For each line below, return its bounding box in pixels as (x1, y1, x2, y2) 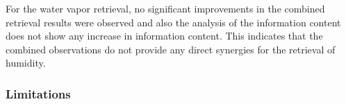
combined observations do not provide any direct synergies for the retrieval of (6, 42, 336, 56)
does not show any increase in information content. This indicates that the (6, 28, 323, 43)
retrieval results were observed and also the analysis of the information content (6, 15, 341, 29)
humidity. (6, 55, 46, 70)
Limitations (6, 85, 71, 102)
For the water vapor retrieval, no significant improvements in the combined (6, 1, 325, 15)
